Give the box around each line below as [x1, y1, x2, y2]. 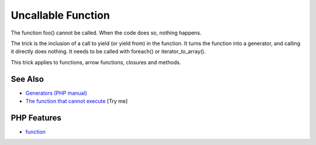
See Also [11, 74, 44, 84]
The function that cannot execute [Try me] [25, 98, 128, 105]
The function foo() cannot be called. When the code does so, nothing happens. [11, 29, 202, 36]
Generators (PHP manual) [25, 89, 87, 96]
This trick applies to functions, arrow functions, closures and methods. [11, 58, 181, 65]
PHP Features [11, 113, 61, 123]
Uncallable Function [11, 9, 111, 22]
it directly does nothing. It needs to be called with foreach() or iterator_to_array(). [11, 48, 206, 55]
